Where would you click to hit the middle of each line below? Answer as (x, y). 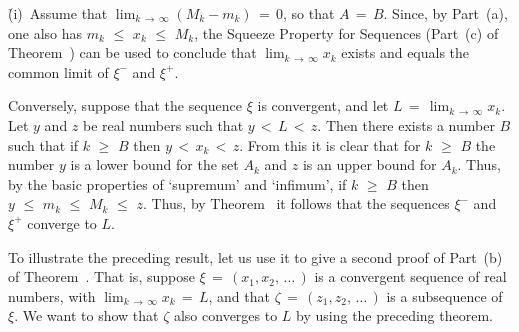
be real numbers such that (163, 124)
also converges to (225, 315)
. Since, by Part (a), (445, 13)
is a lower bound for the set (154, 164)
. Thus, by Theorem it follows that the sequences (296, 203)
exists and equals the (405, 52)
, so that (309, 13)
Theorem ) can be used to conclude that (132, 52)
